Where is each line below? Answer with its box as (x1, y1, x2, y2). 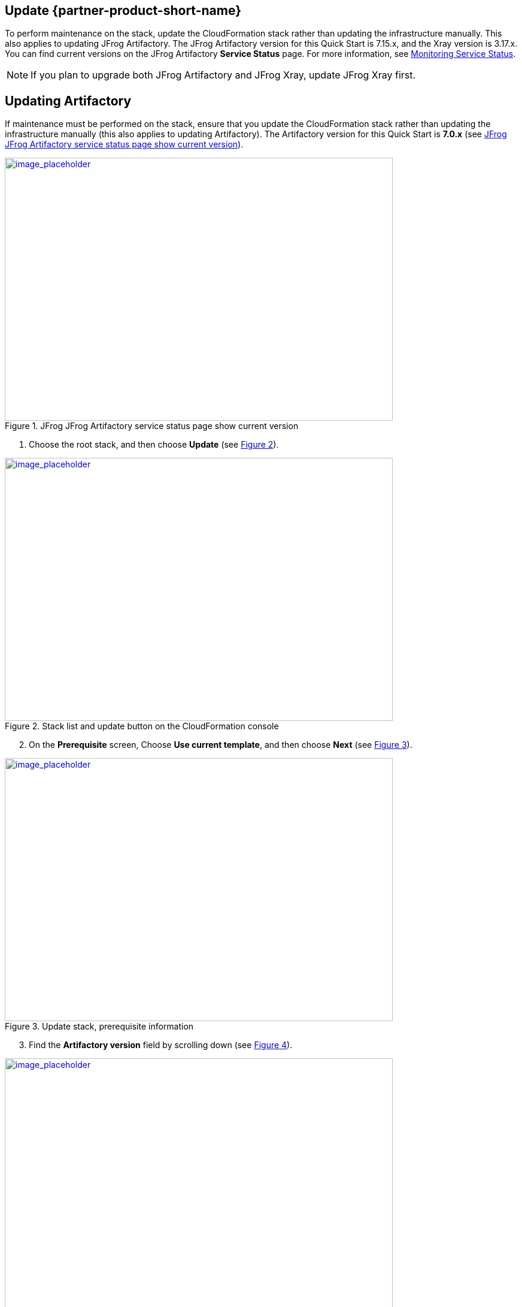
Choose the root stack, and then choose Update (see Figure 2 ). (29, 439, 279, 450)
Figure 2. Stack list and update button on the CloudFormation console (5, 721, 279, 732)
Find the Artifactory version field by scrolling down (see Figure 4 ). (29, 1040, 293, 1051)
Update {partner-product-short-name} (5, 3, 242, 18)
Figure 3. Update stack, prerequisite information (5, 1021, 194, 1032)
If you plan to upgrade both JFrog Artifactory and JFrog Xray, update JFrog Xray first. (31, 69, 416, 82)
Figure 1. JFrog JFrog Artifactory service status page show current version (5, 421, 299, 431)
